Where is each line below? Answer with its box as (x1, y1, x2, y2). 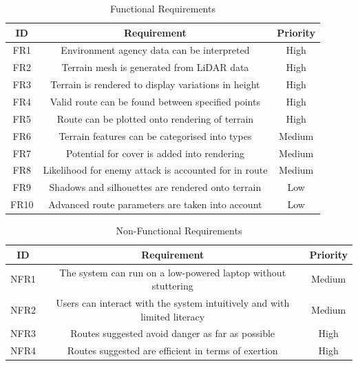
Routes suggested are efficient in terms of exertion (67, 343, 278, 358)
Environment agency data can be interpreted (61, 43, 250, 57)
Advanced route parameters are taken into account (48, 197, 262, 212)
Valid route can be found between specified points (50, 94, 260, 108)
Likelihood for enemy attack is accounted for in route (43, 163, 268, 177)
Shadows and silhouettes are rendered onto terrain (49, 180, 262, 194)
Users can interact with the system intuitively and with (56, 296, 290, 309)
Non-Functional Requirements (116, 223, 242, 238)
